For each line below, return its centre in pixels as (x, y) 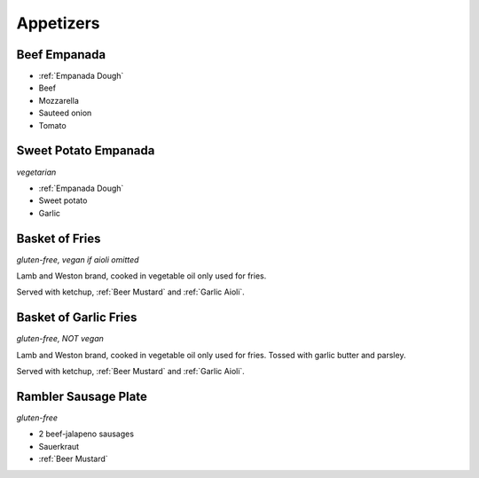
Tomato (52, 125)
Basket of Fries (59, 238)
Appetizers (58, 23)
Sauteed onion (65, 113)
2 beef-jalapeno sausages (86, 434)
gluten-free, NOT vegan (60, 339)
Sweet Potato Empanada (86, 151)
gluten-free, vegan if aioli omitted (78, 259)
